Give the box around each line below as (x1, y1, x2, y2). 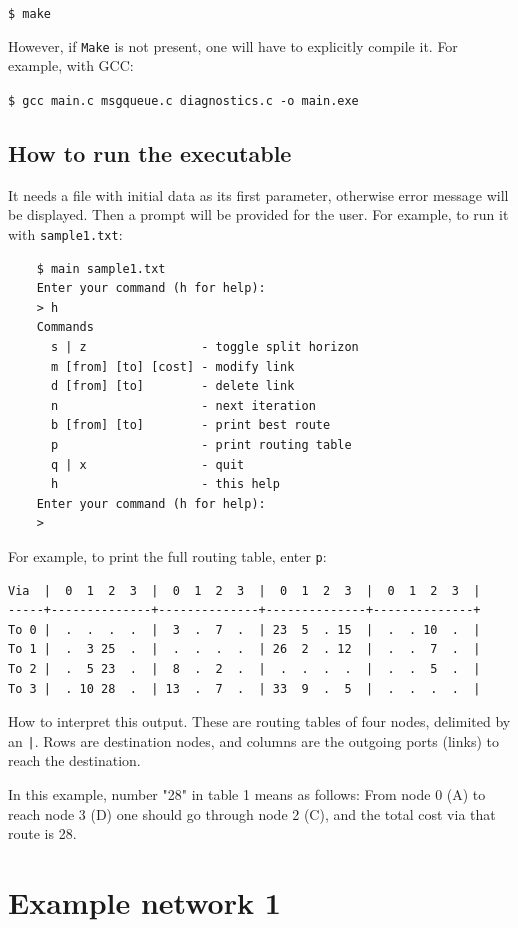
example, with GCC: (8, 55, 134, 76)
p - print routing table (50, 437, 352, 452)
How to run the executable (8, 137, 292, 168)
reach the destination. (8, 750, 141, 771)
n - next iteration (50, 398, 316, 413)
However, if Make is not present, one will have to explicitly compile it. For (8, 35, 458, 56)
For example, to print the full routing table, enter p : (8, 545, 327, 566)
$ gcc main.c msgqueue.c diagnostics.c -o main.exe (8, 93, 359, 108)
